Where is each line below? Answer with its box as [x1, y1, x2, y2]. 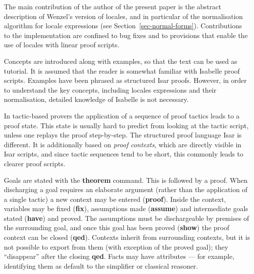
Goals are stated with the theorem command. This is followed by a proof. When [4, 175, 248, 185]
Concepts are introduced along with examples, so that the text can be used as [4, 56, 237, 66]
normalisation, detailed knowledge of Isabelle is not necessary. [4, 94, 189, 104]
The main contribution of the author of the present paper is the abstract [4, 1, 221, 11]
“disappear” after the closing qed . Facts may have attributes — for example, [4, 251, 234, 261]
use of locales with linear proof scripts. [4, 39, 120, 50]
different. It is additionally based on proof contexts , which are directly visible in [4, 139, 242, 149]
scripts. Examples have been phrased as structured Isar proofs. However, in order [4, 75, 247, 85]
